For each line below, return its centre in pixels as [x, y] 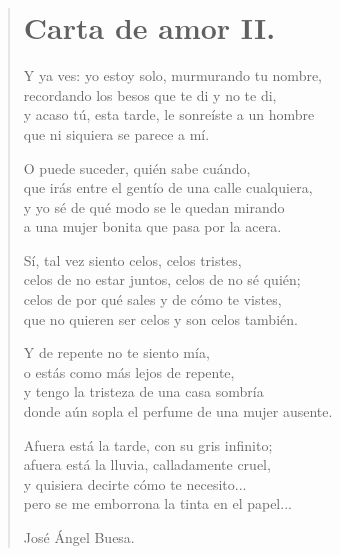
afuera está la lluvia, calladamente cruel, [147, 464]
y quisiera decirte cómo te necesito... [135, 483]
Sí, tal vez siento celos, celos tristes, [132, 259]
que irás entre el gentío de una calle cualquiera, [168, 187]
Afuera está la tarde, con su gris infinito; [148, 444]
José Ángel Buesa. [79, 537]
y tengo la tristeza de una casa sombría [143, 391]
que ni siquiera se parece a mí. [116, 133]
